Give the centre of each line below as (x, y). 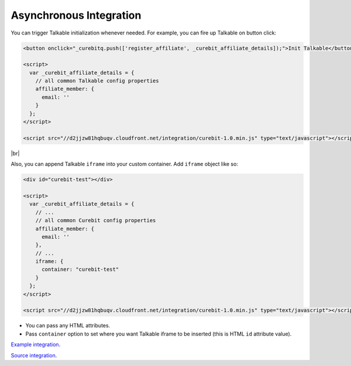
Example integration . (36, 344)
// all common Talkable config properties (97, 81)
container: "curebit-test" (80, 270)
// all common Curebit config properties (96, 220)
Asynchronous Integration (76, 15)
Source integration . (34, 355)
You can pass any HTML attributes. (68, 326)
